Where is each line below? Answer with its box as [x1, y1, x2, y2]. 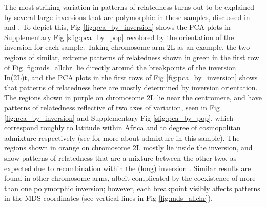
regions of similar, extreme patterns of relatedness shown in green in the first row [4, 51, 259, 62]
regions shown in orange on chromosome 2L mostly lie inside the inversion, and [4, 142, 253, 153]
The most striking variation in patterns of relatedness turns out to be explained [4, 2, 254, 12]
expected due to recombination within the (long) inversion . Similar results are [4, 162, 251, 173]
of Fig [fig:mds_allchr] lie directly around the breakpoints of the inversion [4, 62, 236, 72]
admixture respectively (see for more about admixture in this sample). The [4, 132, 240, 143]
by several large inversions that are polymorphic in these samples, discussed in [4, 11, 250, 22]
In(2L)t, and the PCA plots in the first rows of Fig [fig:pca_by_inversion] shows [4, 72, 258, 83]
